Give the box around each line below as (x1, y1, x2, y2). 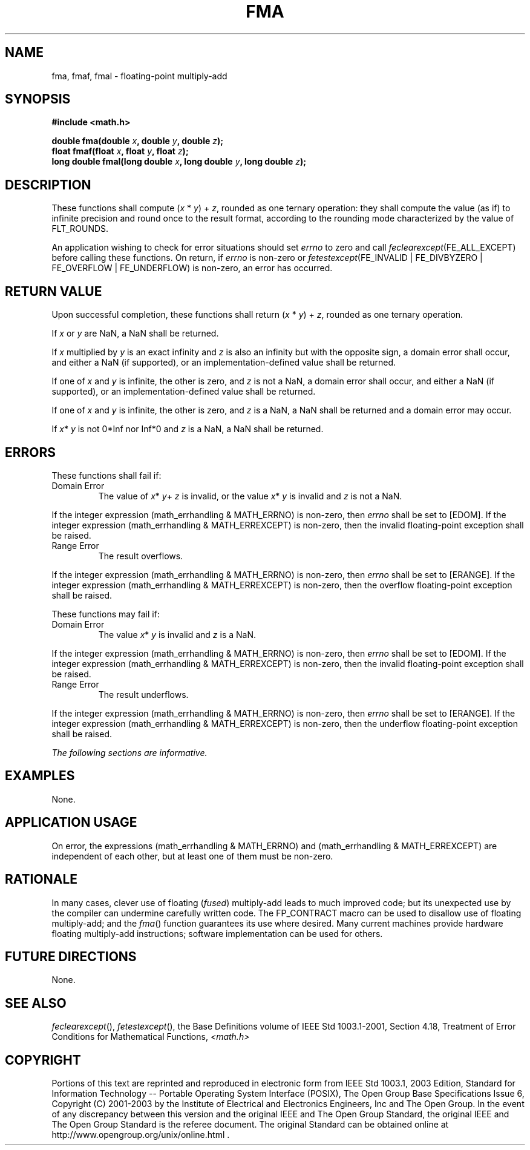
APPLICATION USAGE (5, 815, 137, 830)
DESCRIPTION (5, 177, 91, 192)
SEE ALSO (5, 995, 67, 1011)
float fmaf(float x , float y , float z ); (51, 146, 189, 157)
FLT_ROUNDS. (51, 223, 109, 234)
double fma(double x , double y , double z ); (51, 136, 224, 146)
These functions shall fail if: (51, 470, 162, 481)
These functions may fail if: (51, 608, 160, 619)
